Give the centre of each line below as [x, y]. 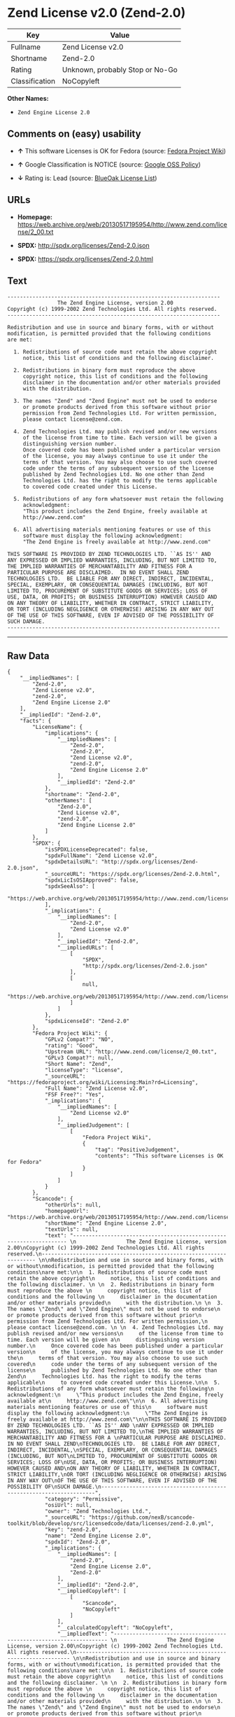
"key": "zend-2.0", [73, 1530]
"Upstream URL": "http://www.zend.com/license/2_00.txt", [131, 1052]
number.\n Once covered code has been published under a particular [115, 1346]
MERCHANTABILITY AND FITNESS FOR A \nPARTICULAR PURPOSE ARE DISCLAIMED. [117, 1438]
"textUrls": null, [71, 1230]
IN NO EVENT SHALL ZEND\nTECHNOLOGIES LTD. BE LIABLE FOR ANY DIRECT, [114, 1444]
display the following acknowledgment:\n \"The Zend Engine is [108, 1413]
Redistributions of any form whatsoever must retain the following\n [111, 1389]
